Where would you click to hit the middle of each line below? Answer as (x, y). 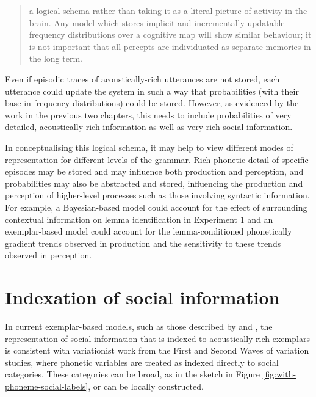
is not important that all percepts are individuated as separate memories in (170, 46)
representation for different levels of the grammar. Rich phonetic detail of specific (157, 159)
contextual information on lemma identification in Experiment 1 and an (139, 219)
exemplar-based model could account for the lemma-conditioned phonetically (149, 231)
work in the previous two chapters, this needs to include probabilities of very (148, 115)
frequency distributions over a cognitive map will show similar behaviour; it (170, 35)
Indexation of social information (142, 297)
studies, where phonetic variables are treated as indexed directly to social (142, 362)
